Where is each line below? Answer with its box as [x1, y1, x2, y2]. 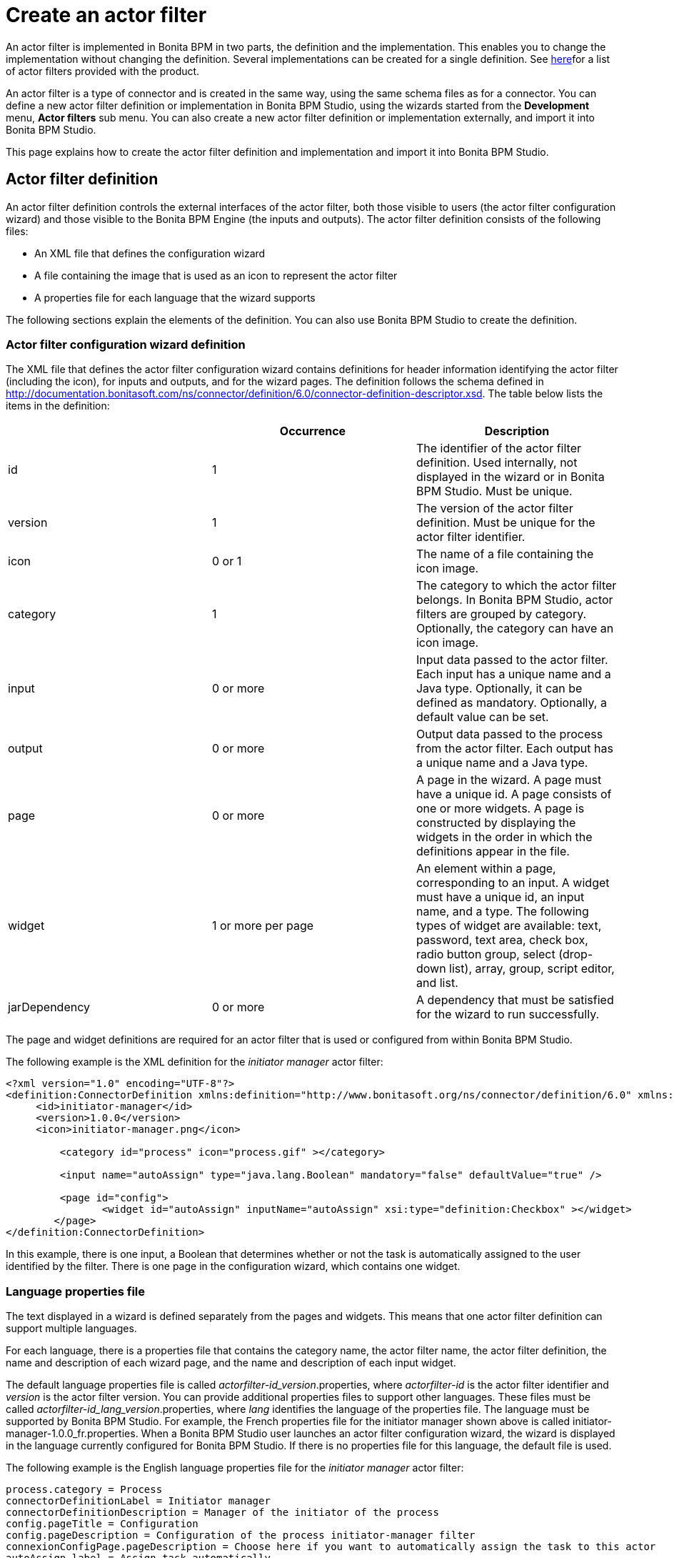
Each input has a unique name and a [416, 667, 611, 682]
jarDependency [8, 1000, 90, 1015]
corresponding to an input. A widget [416, 875, 610, 890]
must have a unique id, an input [416, 890, 585, 905]
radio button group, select [416, 947, 555, 962]
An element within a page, [416, 861, 556, 876]
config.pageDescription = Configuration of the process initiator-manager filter [6, 1529, 476, 1542]
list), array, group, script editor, [449, 961, 615, 976]
